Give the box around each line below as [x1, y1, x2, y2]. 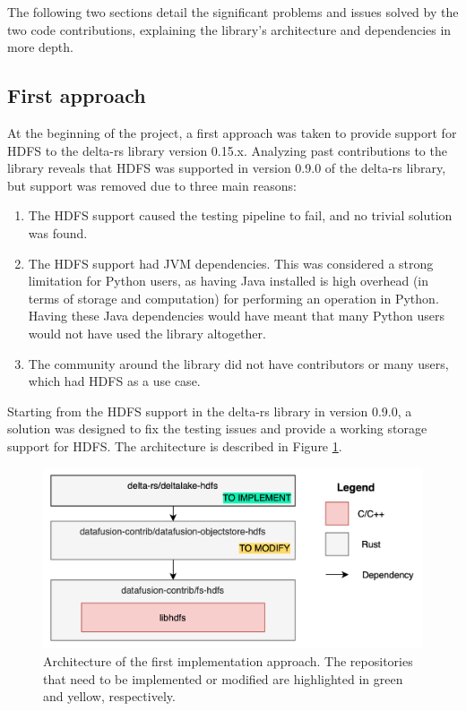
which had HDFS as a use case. [28, 372, 201, 390]
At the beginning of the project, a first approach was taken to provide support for [7, 123, 457, 141]
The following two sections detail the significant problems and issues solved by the [7, 3, 459, 21]
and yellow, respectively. [43, 687, 176, 706]
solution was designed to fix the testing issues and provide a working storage [7, 419, 427, 438]
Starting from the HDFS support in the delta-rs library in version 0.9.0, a [7, 401, 412, 420]
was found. [28, 223, 88, 242]
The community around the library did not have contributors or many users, [28, 354, 449, 373]
